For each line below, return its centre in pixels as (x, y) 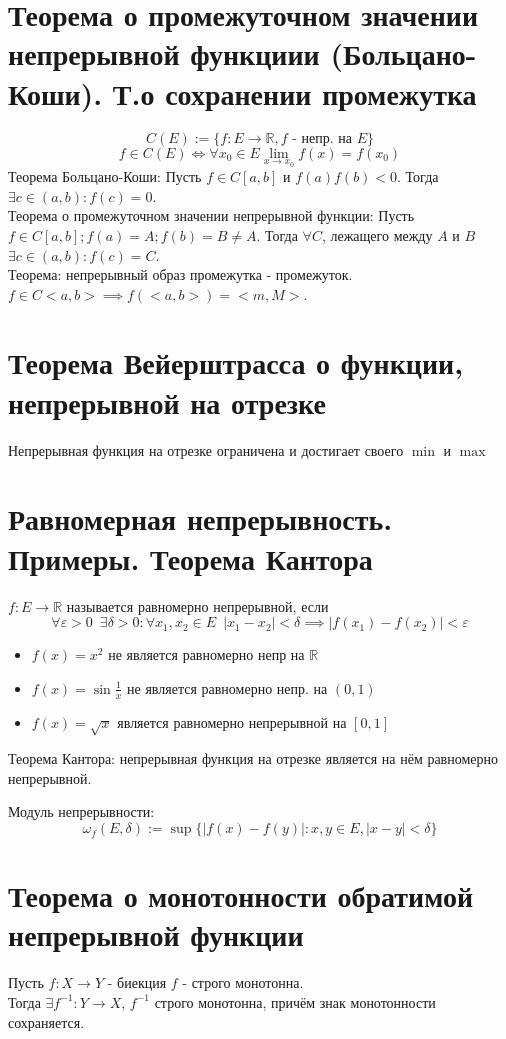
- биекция (137, 982)
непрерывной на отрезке (167, 401)
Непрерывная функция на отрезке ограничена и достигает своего (206, 449)
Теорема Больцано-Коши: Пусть (105, 176)
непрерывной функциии (164, 53)
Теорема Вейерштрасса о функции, (236, 362)
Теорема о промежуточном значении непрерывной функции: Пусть (211, 215)
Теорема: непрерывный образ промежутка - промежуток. (180, 274)
